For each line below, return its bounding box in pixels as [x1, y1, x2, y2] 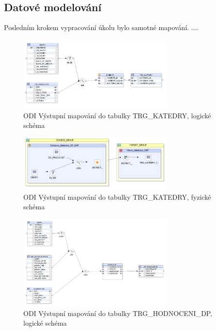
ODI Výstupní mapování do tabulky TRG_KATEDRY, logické [23, 110, 211, 121]
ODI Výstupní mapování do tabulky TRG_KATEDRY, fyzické [23, 192, 211, 202]
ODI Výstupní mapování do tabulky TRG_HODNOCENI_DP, [23, 308, 213, 318]
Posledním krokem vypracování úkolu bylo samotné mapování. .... [4, 22, 199, 32]
